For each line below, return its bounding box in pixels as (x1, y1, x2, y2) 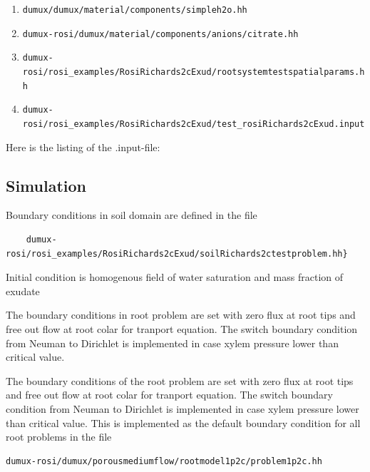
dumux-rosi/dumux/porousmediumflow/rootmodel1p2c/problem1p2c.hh (6, 456, 322, 466)
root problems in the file (6, 429, 112, 444)
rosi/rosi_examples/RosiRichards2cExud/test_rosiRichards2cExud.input (22, 118, 365, 129)
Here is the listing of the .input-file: (6, 139, 160, 154)
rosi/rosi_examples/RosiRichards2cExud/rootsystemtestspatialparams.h (22, 66, 365, 77)
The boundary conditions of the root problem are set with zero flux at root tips (6, 373, 354, 388)
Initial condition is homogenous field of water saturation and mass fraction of (6, 270, 344, 284)
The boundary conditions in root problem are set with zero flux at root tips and (6, 307, 356, 322)
